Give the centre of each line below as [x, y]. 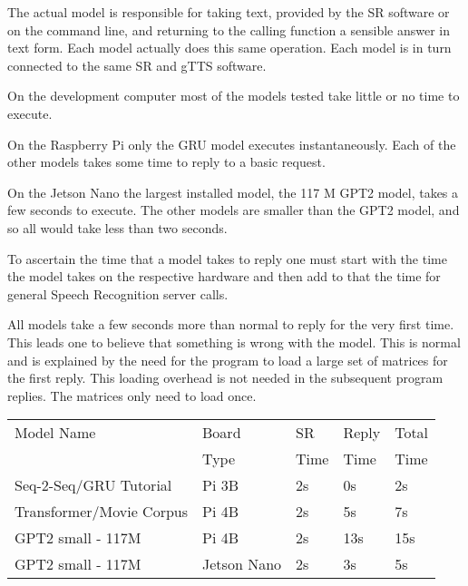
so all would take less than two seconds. [117, 227]
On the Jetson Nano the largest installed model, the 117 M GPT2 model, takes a [233, 192]
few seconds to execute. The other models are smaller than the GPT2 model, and [234, 210]
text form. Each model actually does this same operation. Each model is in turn [229, 48]
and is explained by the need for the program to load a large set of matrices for [228, 360]
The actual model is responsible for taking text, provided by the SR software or [229, 12]
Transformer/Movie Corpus [102, 512]
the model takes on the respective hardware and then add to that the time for [224, 276]
